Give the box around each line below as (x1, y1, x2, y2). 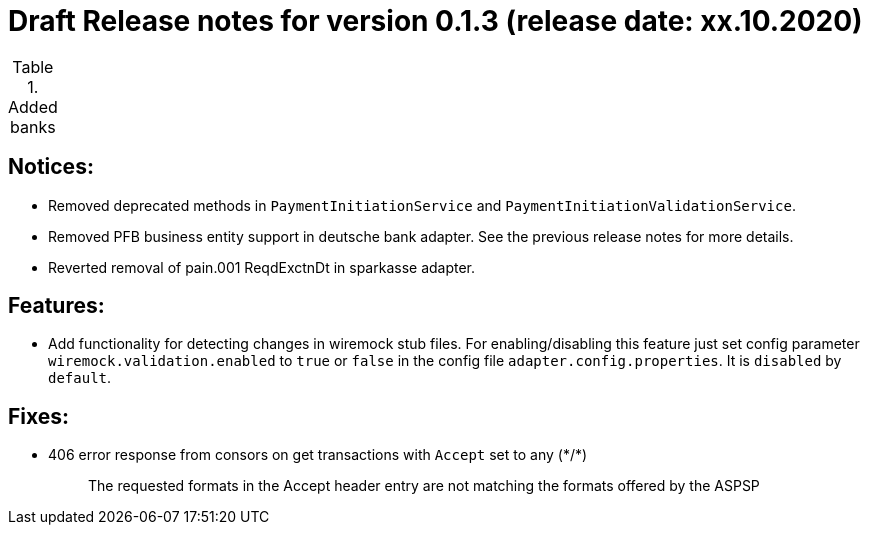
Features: (8, 293, 105, 319)
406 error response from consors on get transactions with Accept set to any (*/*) (48, 446, 588, 464)
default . (48, 369, 112, 387)
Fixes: (8, 403, 70, 429)
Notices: (8, 154, 94, 180)
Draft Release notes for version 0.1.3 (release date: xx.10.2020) (8, 4, 863, 38)
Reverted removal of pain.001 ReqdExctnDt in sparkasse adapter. (48, 258, 476, 276)
